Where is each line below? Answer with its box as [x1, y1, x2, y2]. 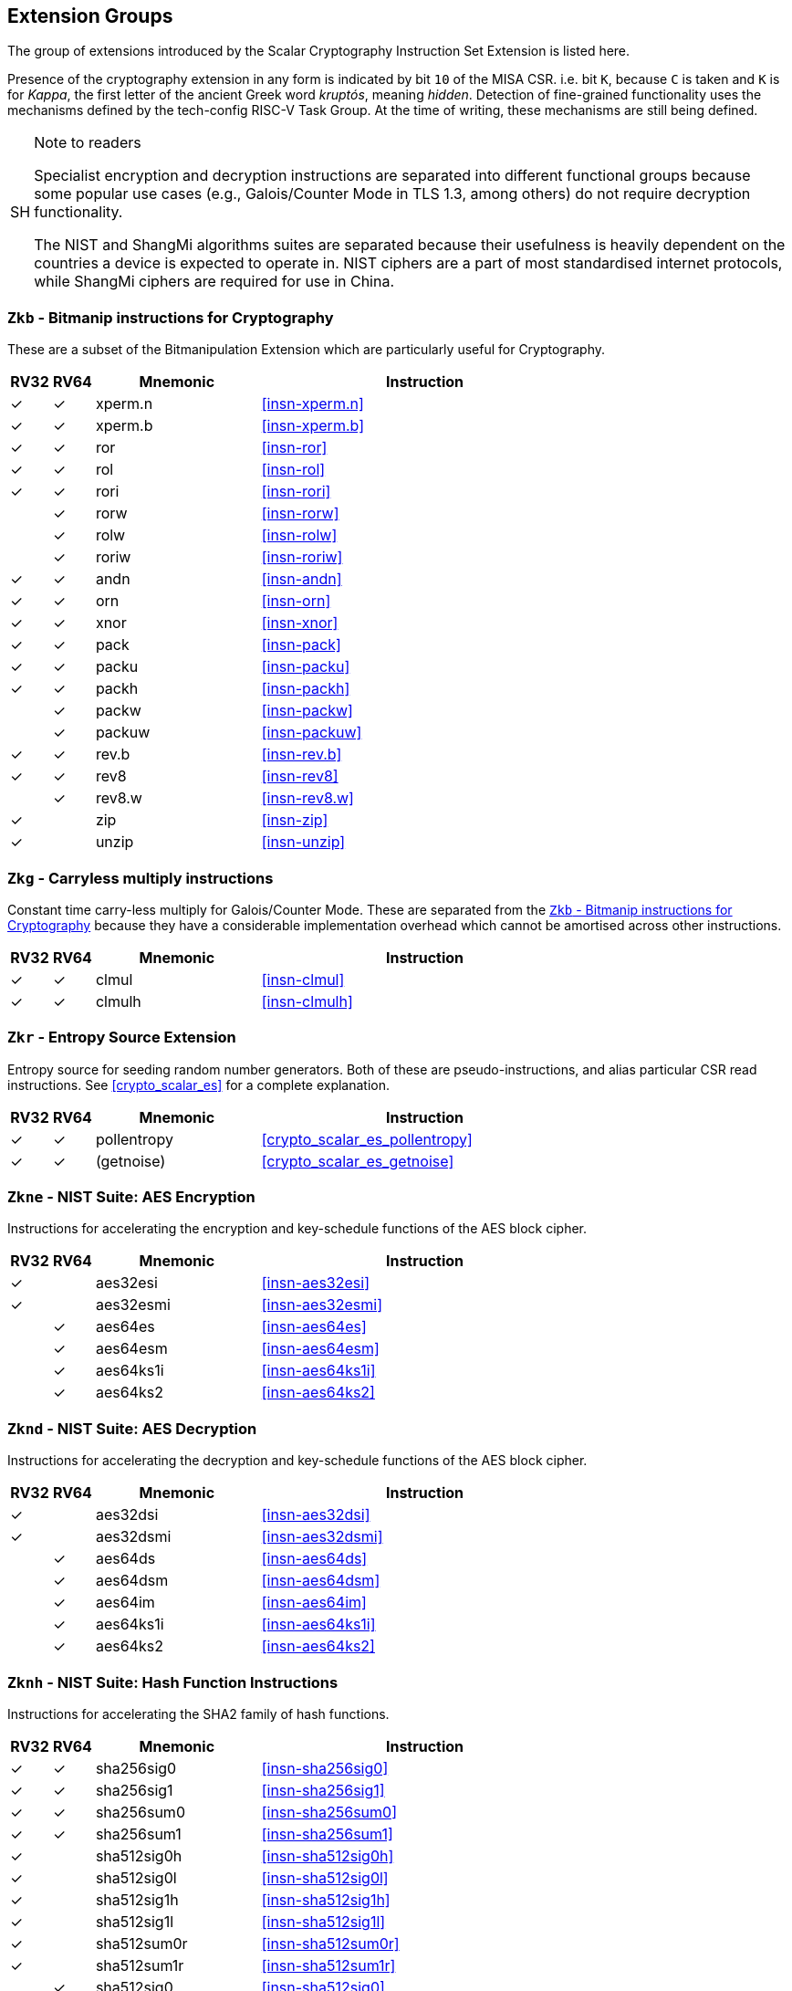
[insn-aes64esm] [261, 1339, 380, 1358]
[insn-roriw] [261, 548, 343, 567]
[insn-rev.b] [261, 745, 342, 764]
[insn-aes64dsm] [261, 1571, 380, 1590]
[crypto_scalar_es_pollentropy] [261, 1129, 473, 1148]
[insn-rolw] [261, 526, 338, 545]
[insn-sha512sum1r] [261, 1955, 396, 1975]
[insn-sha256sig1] [261, 1780, 385, 1799]
